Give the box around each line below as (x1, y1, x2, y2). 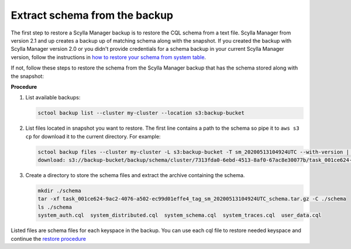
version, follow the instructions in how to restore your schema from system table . (11, 53, 207, 61)
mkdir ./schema (37, 187, 81, 194)
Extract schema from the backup (11, 9, 174, 22)
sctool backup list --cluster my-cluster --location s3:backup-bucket (37, 110, 245, 116)
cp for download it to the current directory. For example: (25, 133, 161, 140)
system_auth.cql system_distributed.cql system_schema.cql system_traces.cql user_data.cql (37, 212, 322, 219)
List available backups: (25, 94, 81, 101)
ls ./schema (37, 203, 73, 210)
